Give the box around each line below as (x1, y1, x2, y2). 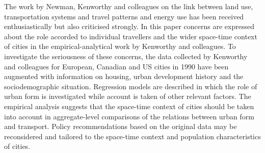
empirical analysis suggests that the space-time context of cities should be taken (4, 100, 254, 111)
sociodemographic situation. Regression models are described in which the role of (4, 81, 257, 91)
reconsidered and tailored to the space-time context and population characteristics (4, 131, 261, 141)
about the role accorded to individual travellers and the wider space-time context (4, 31, 257, 41)
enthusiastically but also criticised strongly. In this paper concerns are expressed (4, 21, 254, 32)
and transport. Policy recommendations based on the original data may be (4, 121, 237, 132)
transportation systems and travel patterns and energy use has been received (4, 11, 244, 21)
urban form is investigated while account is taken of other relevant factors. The (4, 91, 251, 101)
